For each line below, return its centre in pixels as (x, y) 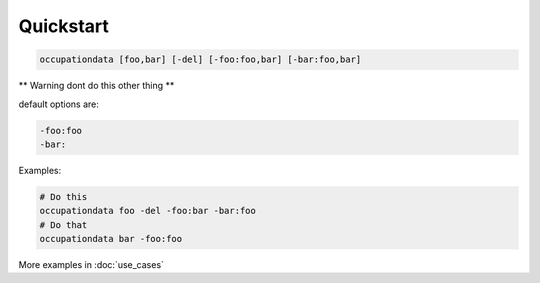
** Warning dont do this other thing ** (96, 86)
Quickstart (64, 26)
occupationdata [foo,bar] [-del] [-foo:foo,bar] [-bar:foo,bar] (200, 59)
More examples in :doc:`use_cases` (91, 265)
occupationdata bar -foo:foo (111, 239)
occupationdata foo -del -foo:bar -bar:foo (148, 211)
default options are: (58, 104)
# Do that (63, 224)
